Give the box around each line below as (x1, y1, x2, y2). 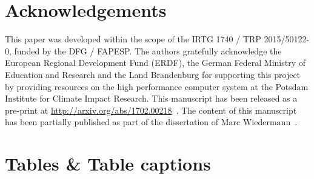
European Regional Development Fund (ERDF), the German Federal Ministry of (5, 56, 306, 69)
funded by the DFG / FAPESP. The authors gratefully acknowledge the (14, 44, 282, 57)
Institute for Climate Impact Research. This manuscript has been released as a (5, 92, 298, 105)
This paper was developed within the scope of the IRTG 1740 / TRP (5, 33, 261, 45)
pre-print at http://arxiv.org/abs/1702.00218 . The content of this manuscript (5, 103, 297, 116)
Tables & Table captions (5, 151, 211, 176)
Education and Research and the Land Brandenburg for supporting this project (5, 68, 301, 80)
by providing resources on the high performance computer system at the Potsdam (5, 80, 309, 93)
